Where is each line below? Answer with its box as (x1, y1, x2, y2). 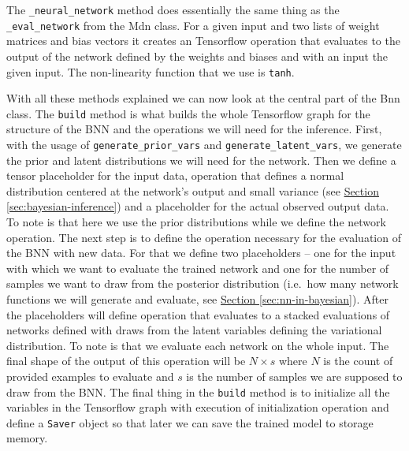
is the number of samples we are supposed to (186, 367, 403, 384)
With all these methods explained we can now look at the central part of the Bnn (6, 90, 400, 106)
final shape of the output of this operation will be (6, 352, 246, 369)
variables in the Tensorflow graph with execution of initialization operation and (6, 399, 389, 416)
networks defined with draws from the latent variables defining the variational (6, 322, 382, 338)
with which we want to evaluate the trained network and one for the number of (6, 259, 389, 276)
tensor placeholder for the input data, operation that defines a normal (6, 167, 344, 184)
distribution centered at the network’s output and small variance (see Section (6, 182, 379, 199)
